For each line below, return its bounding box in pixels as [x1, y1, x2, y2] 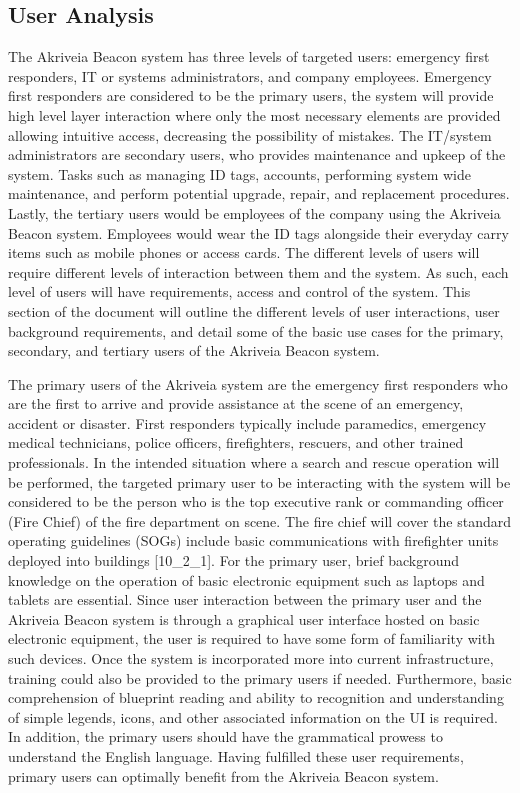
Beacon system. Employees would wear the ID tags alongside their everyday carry [8, 222, 509, 243]
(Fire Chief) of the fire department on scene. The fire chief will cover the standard [8, 510, 512, 531]
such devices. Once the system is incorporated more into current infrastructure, [8, 648, 494, 669]
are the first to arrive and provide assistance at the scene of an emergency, [8, 393, 464, 414]
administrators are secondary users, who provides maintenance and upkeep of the [8, 144, 506, 165]
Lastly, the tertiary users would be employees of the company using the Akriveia [8, 202, 501, 223]
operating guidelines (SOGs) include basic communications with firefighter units [8, 530, 499, 551]
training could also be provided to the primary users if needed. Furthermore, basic [8, 667, 512, 688]
